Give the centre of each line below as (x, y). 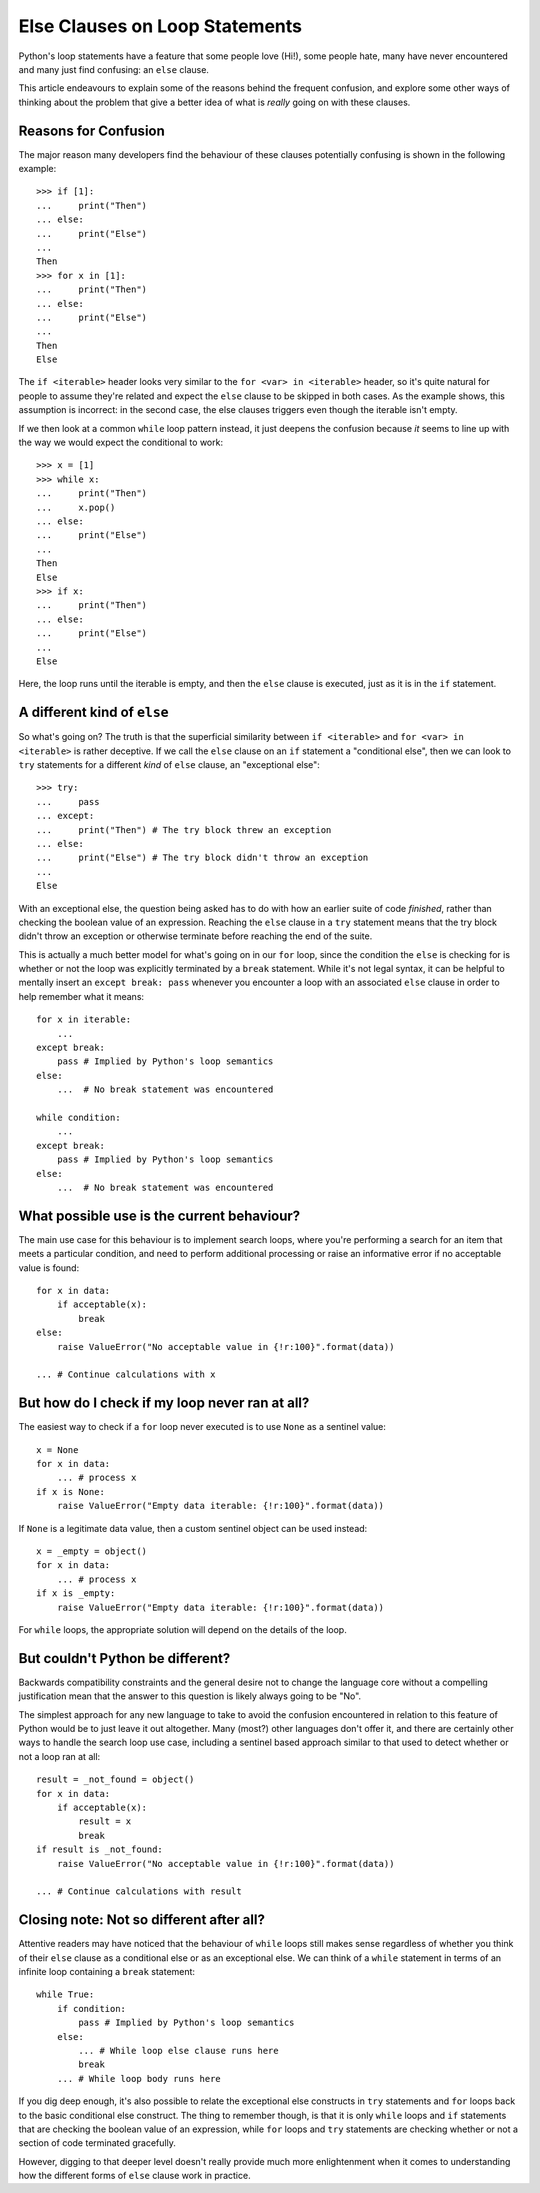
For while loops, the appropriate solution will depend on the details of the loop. (182, 1629)
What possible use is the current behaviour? (159, 1215)
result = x (105, 1821)
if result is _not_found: (100, 1849)
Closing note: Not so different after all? (141, 1920)
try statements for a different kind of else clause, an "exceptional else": (169, 764)
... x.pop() (76, 507)
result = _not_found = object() (115, 1779)
